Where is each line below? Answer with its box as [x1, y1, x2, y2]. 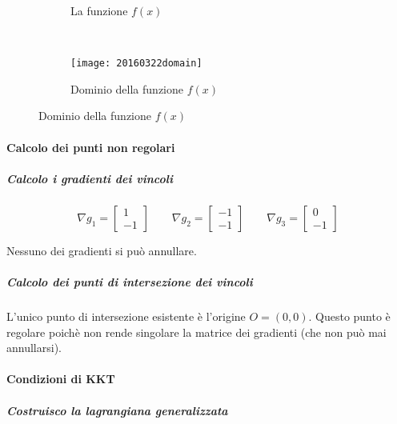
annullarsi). [6, 339, 62, 356]
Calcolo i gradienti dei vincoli [6, 170, 173, 186]
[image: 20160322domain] [70, 58, 203, 70]
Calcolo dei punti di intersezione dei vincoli [6, 273, 253, 290]
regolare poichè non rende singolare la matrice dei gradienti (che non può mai [6, 323, 387, 340]
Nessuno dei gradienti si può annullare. [6, 242, 197, 258]
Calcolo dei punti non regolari [6, 138, 175, 155]
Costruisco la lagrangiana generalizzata [6, 402, 228, 418]
